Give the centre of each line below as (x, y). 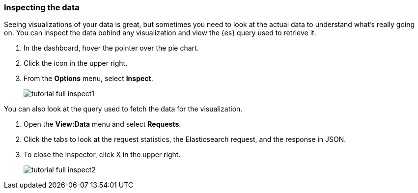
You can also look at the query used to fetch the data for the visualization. (123, 109)
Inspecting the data (42, 7)
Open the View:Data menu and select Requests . (102, 124)
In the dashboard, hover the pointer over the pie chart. (111, 48)
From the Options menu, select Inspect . (88, 79)
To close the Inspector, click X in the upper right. (102, 155)
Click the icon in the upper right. (76, 63)
